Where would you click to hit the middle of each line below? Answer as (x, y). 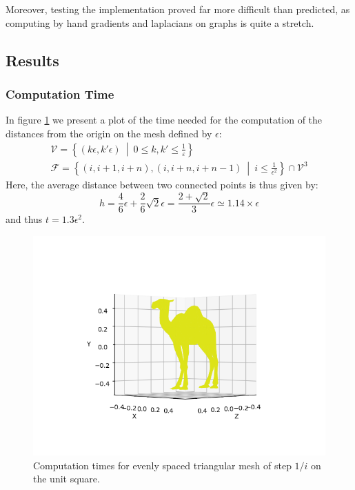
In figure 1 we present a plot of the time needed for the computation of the (164, 120)
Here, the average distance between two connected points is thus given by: (162, 184)
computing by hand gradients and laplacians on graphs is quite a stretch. (160, 22)
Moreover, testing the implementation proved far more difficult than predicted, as (178, 9)
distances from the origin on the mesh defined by (109, 133)
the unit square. (67, 479)
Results (32, 60)
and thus (24, 219)
